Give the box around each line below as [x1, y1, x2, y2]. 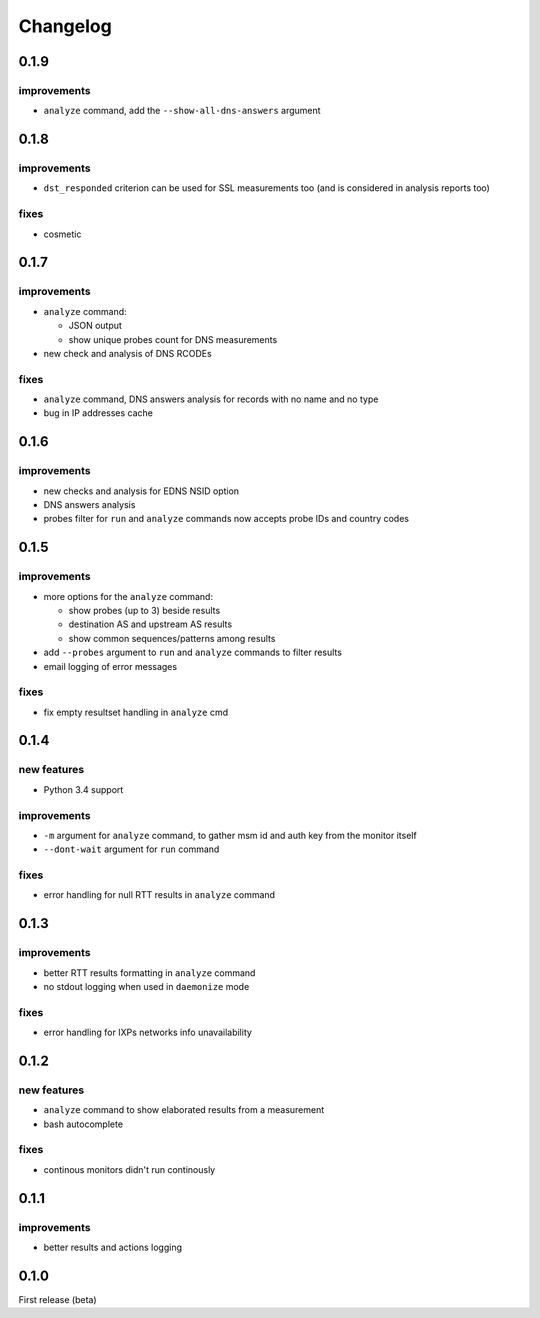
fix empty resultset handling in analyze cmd [43, 706, 229, 718]
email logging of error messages [43, 660, 178, 672]
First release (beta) [18, 1293, 97, 1305]
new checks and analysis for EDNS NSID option [43, 485, 240, 497]
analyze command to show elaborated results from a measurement [43, 1104, 325, 1116]
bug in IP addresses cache [43, 407, 154, 419]
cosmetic [43, 228, 82, 240]
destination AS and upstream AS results [68, 618, 233, 630]
